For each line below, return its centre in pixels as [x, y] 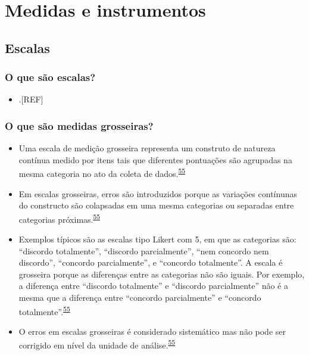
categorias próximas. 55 [60, 218]
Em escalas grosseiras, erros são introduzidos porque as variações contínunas [158, 193]
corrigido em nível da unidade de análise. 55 [97, 344]
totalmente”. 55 [44, 310]
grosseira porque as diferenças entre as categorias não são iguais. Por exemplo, [162, 274]
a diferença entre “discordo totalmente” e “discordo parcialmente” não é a [153, 286]
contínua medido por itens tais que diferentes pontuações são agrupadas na [155, 159]
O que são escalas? [50, 77]
